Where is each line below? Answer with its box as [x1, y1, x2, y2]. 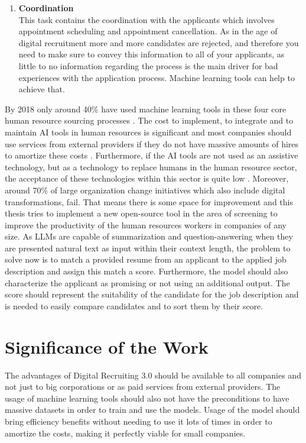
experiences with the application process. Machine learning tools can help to [18, 71, 295, 83]
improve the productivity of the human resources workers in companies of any [5, 218, 287, 231]
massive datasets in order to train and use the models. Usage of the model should [5, 403, 300, 416]
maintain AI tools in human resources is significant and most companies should [5, 125, 292, 138]
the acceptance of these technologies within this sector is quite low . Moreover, [5, 172, 289, 185]
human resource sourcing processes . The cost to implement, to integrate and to [5, 114, 294, 127]
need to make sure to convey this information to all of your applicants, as [18, 48, 285, 60]
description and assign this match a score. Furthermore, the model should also [5, 265, 288, 277]
